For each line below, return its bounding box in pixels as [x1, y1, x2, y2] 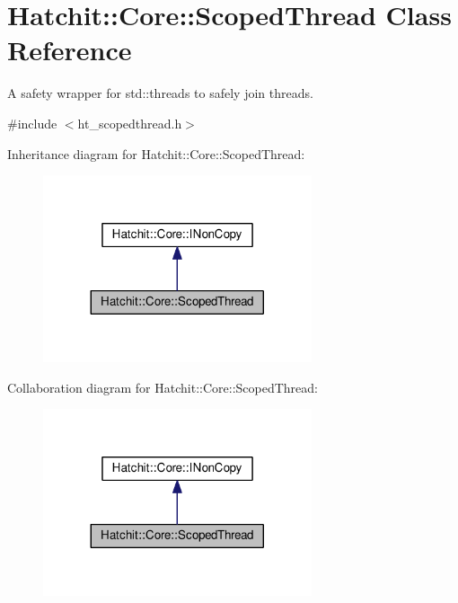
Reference [7, 31, 132, 68]
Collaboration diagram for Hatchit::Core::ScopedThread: [7, 377, 318, 396]
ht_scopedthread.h [77, 113, 182, 132]
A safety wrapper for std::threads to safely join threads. [7, 84, 313, 102]
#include [7, 113, 57, 132]
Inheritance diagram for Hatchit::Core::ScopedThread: [7, 144, 305, 163]
